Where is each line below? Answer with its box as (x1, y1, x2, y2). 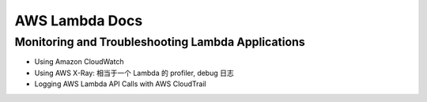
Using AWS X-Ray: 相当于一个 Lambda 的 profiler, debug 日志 (34, 68, 234, 77)
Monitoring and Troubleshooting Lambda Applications (14, 35, 305, 49)
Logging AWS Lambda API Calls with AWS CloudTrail (34, 79, 206, 89)
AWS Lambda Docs (14, 12, 143, 29)
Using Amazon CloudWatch (34, 57, 124, 66)
